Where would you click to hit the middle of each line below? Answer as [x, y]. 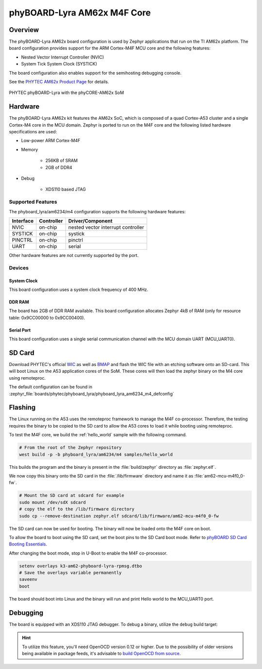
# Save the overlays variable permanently [70, 573]
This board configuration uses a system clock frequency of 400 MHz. [79, 289]
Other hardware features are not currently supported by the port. [74, 255]
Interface [23, 221]
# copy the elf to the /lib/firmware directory [77, 509]
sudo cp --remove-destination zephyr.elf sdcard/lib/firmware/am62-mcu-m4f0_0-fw [119, 516]
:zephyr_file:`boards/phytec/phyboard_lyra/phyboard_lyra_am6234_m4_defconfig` [91, 394]
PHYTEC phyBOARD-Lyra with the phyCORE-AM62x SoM [66, 93]
